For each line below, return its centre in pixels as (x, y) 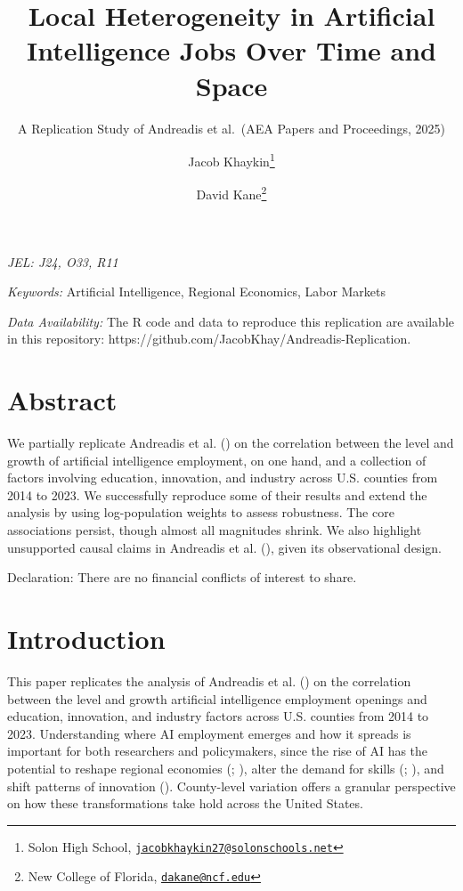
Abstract (62, 400)
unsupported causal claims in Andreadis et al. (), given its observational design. (224, 547)
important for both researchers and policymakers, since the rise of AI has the (218, 751)
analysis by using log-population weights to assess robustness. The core (201, 512)
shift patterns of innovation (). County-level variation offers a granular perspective (231, 786)
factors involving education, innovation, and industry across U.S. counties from (223, 478)
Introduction (86, 639)
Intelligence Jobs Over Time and (231, 50)
